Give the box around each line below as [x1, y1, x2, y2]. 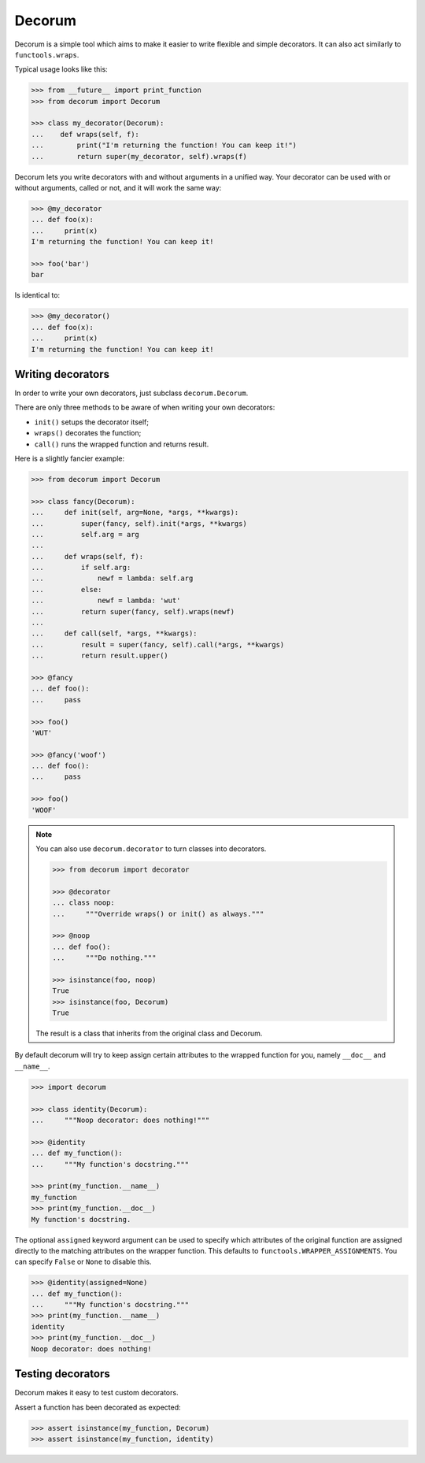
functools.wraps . [14, 50, 79, 59]
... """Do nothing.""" [52, 954, 157, 962]
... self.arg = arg [31, 530, 139, 539]
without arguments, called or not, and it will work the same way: [14, 183, 222, 193]
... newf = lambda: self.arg [31, 574, 194, 583]
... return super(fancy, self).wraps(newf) [31, 607, 235, 616]
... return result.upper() [31, 651, 168, 661]
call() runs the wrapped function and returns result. [34, 439, 209, 449]
